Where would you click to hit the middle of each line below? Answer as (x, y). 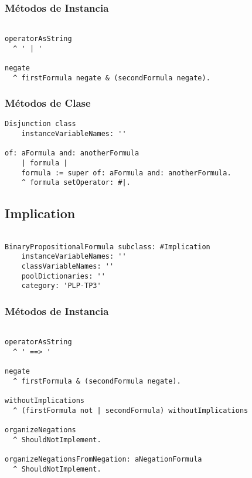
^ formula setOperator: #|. (76, 183)
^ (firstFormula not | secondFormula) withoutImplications (131, 410)
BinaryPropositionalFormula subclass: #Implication (108, 247)
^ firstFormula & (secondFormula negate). (97, 381)
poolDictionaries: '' (63, 276)
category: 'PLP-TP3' (61, 286)
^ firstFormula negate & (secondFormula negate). (112, 78)
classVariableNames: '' (68, 267)
